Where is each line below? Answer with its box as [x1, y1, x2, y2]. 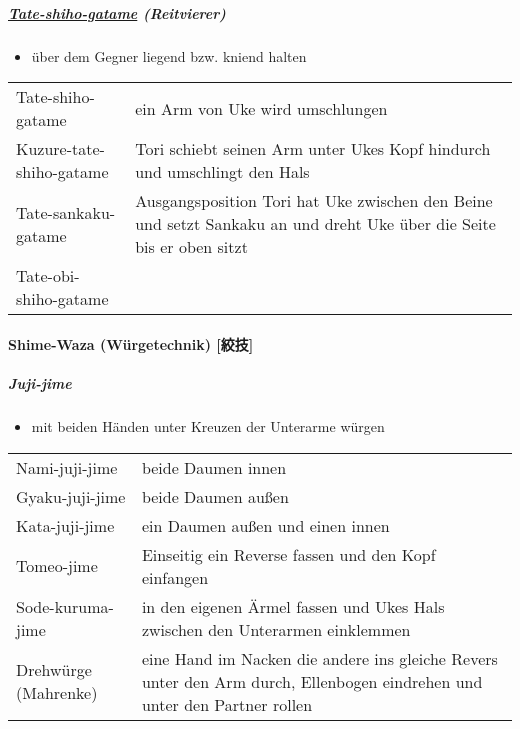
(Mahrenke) [16, 681, 98, 704]
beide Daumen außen [141, 484, 289, 508]
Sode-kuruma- [16, 594, 114, 618]
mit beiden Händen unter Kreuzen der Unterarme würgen [31, 415, 385, 436]
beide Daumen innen [141, 455, 287, 479]
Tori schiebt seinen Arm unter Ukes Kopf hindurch [135, 137, 491, 161]
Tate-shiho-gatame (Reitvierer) [8, 2, 226, 23]
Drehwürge [16, 658, 92, 681]
